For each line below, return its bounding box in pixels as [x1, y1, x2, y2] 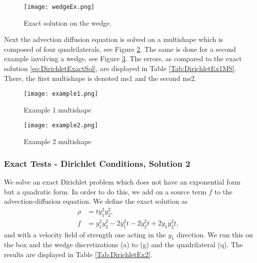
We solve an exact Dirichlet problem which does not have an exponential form [4, 176, 241, 187]
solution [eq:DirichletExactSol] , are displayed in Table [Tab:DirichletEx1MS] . [4, 63, 237, 74]
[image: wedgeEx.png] [24, 3, 95, 10]
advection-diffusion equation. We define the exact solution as [4, 196, 188, 206]
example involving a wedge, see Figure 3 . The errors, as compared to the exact [4, 53, 242, 64]
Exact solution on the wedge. [24, 17, 112, 28]
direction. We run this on [176, 229, 253, 239]
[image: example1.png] [24, 90, 98, 98]
